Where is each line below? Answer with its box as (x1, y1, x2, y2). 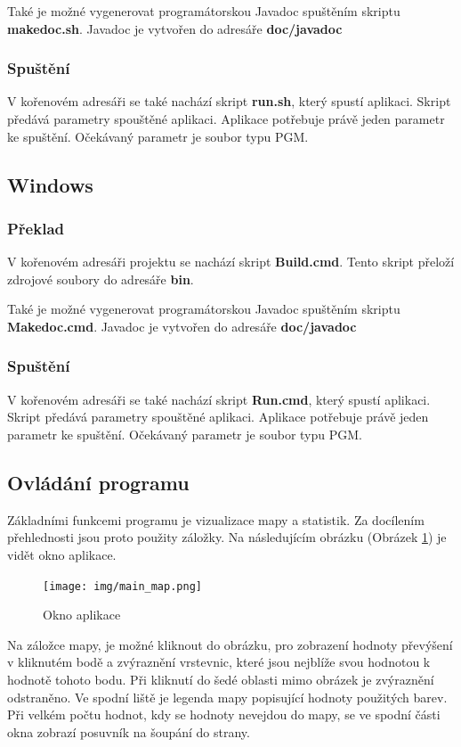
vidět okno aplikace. (7, 545, 117, 563)
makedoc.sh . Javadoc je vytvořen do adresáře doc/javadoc (7, 19, 343, 37)
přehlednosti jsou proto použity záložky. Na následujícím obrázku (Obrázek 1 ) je (7, 528, 447, 546)
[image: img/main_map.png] (43, 579, 202, 593)
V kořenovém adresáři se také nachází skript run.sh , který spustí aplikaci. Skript (7, 92, 451, 111)
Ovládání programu (7, 468, 190, 496)
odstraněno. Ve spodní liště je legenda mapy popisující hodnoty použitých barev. (7, 687, 448, 706)
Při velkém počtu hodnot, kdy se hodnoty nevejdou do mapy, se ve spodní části (7, 705, 441, 724)
